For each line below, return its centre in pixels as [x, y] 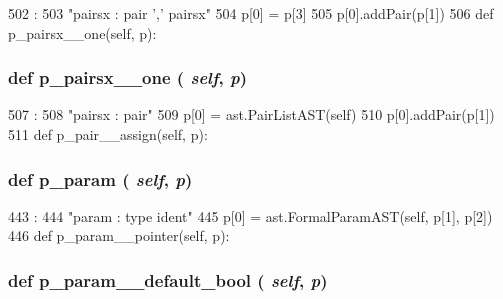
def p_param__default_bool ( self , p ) [168, 279]
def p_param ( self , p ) [100, 178]
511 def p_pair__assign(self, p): [108, 134]
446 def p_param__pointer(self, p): [119, 235]
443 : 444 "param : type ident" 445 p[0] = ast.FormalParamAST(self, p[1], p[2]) [250, 215]
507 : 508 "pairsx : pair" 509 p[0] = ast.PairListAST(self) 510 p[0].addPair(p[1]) [251, 114]
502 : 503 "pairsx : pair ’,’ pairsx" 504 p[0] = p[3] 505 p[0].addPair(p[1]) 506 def [251, 13]
